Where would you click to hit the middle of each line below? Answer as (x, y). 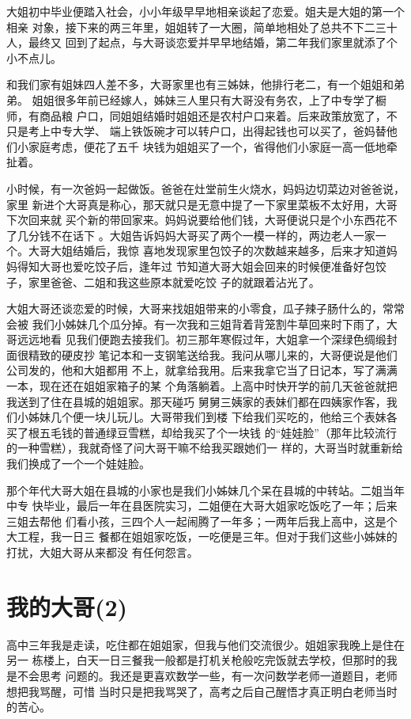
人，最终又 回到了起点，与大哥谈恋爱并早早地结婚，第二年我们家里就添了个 (202, 42)
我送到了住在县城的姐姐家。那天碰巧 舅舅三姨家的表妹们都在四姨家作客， (196, 401)
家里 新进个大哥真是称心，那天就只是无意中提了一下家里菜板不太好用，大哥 (202, 204)
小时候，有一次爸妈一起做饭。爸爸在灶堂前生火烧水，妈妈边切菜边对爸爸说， (205, 188)
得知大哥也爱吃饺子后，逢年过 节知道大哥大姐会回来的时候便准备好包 (196, 266)
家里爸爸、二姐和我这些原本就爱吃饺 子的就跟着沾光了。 (174, 282)
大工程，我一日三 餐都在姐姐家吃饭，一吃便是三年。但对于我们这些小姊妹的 (202, 536)
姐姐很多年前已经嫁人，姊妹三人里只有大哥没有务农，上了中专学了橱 (209, 99)
